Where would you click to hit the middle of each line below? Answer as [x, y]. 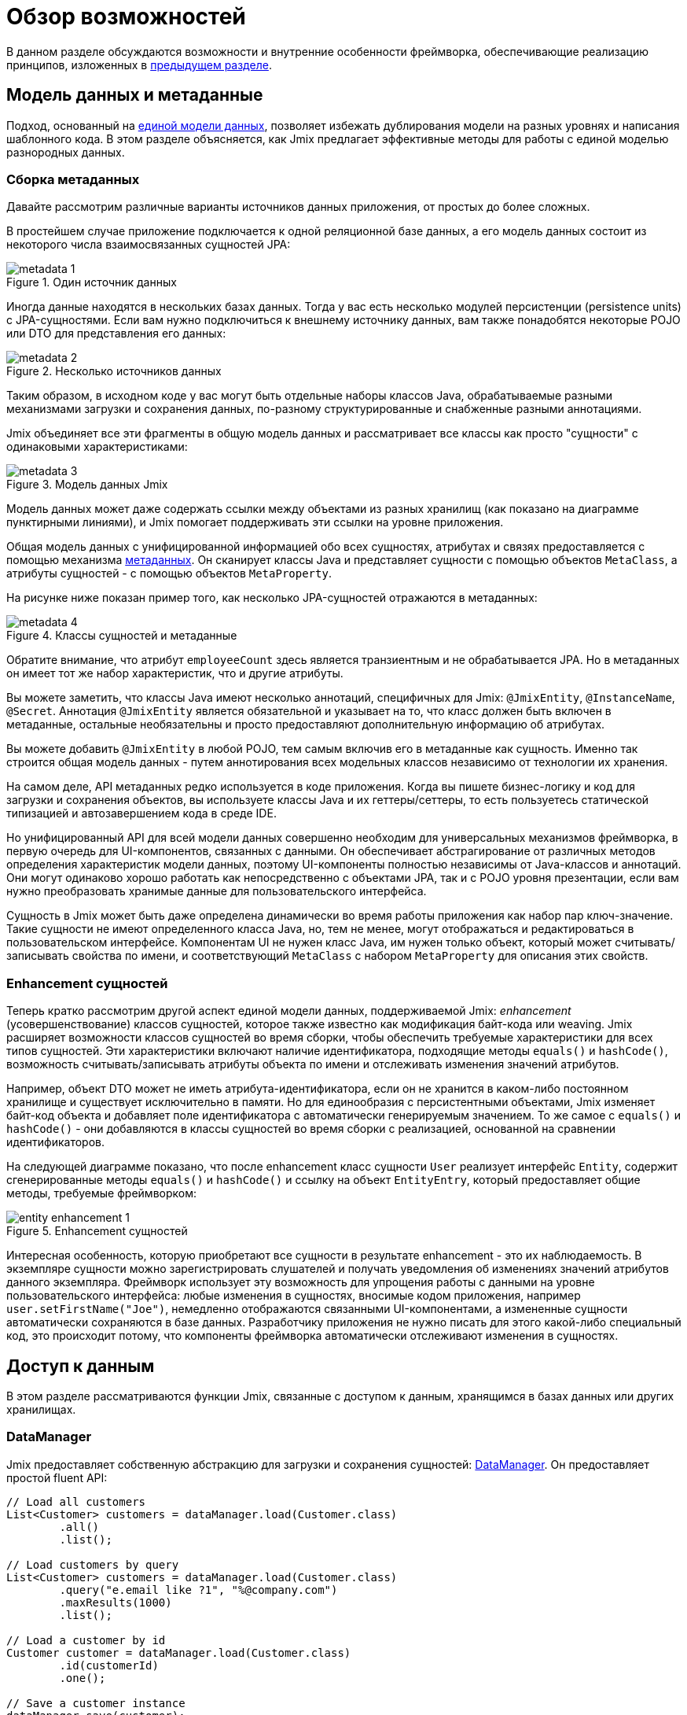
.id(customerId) [109, 1665]
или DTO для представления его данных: [116, 334]
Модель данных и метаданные [135, 95]
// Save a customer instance [96, 1703]
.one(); [83, 1678]
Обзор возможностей [126, 17]
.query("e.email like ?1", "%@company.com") [198, 1590]
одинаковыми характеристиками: [97, 447]
